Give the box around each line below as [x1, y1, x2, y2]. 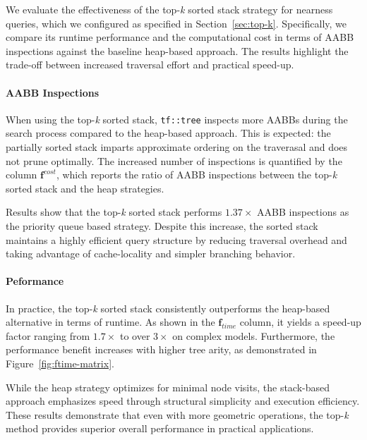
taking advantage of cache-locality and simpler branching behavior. [6, 246, 296, 261]
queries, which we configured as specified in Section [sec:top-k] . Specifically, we [6, 16, 347, 30]
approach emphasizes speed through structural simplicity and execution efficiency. [6, 393, 360, 408]
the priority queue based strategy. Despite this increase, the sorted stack [6, 218, 318, 233]
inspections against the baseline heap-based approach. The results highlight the [6, 43, 349, 58]
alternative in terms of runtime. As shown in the [6, 314, 215, 329]
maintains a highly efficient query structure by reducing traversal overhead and [6, 232, 347, 247]
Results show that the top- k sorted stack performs [6, 204, 222, 219]
